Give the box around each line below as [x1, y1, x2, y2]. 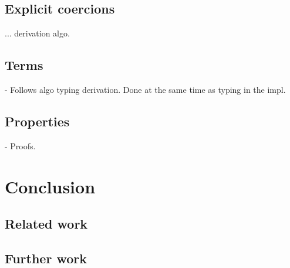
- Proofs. [5, 139, 36, 152]
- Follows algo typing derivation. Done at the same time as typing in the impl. [5, 83, 286, 95]
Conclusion [5, 174, 96, 198]
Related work [5, 215, 88, 233]
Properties [5, 112, 70, 130]
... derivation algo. [5, 27, 70, 39]
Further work [5, 249, 87, 267]
